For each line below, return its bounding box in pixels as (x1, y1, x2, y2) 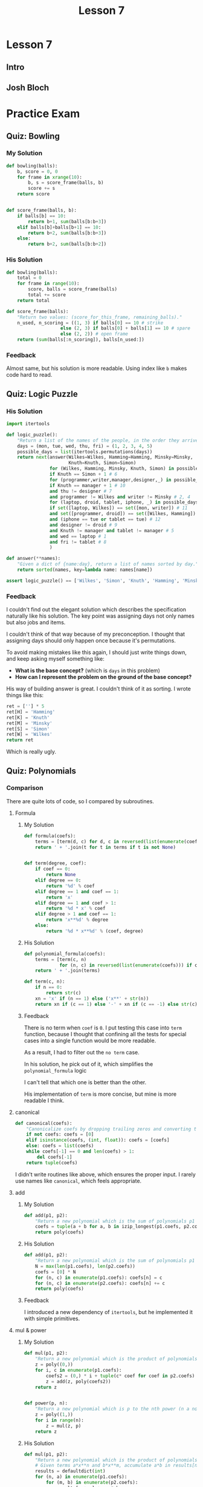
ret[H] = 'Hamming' (6, 709, 56, 715)
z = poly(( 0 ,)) (35, 1361, 74, 1368)
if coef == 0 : (35, 866, 71, 872)
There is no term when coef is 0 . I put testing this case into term (24, 1023, 182, 1031)
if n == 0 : (35, 984, 62, 991)
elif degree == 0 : (35, 877, 82, 883)
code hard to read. (6, 371, 53, 379)
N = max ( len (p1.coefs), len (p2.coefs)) (35, 1263, 136, 1269)
